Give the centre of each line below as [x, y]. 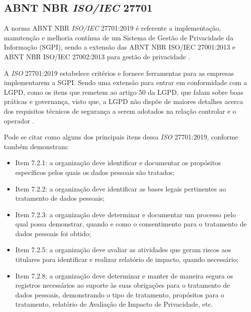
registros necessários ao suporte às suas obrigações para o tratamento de [123, 285]
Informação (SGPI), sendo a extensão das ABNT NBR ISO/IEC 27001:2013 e [120, 47]
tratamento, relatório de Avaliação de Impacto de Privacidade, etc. [114, 304]
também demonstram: [36, 146]
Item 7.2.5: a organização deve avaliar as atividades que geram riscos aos [123, 250]
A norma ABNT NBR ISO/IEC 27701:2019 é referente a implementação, [112, 28]
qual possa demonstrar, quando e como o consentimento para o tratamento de [131, 224]
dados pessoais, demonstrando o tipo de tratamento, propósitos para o [120, 294]
